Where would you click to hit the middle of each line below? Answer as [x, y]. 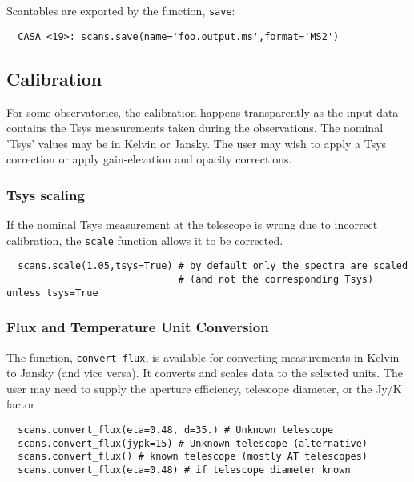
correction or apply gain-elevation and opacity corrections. [149, 159]
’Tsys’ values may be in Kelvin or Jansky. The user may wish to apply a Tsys [197, 143]
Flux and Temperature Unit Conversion [138, 327]
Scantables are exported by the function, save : [121, 10]
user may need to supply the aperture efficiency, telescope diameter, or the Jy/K [204, 388]
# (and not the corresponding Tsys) [276, 280]
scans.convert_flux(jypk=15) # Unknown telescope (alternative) [193, 443]
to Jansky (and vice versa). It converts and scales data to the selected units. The [205, 373]
